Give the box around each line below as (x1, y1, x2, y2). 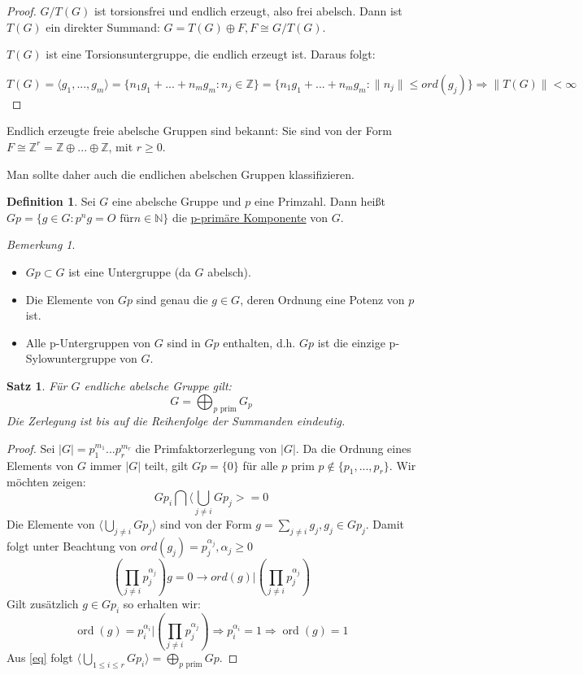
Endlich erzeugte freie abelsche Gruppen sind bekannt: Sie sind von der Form (7, 122, 392, 139)
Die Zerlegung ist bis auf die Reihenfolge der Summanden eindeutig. (7, 412, 346, 429)
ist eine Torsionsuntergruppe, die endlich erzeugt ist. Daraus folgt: (46, 46, 376, 63)
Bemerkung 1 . (7, 236, 76, 253)
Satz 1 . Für (7, 377, 67, 394)
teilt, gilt (144, 456, 189, 473)
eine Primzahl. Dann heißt (254, 193, 385, 210)
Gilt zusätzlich (7, 594, 79, 612)
